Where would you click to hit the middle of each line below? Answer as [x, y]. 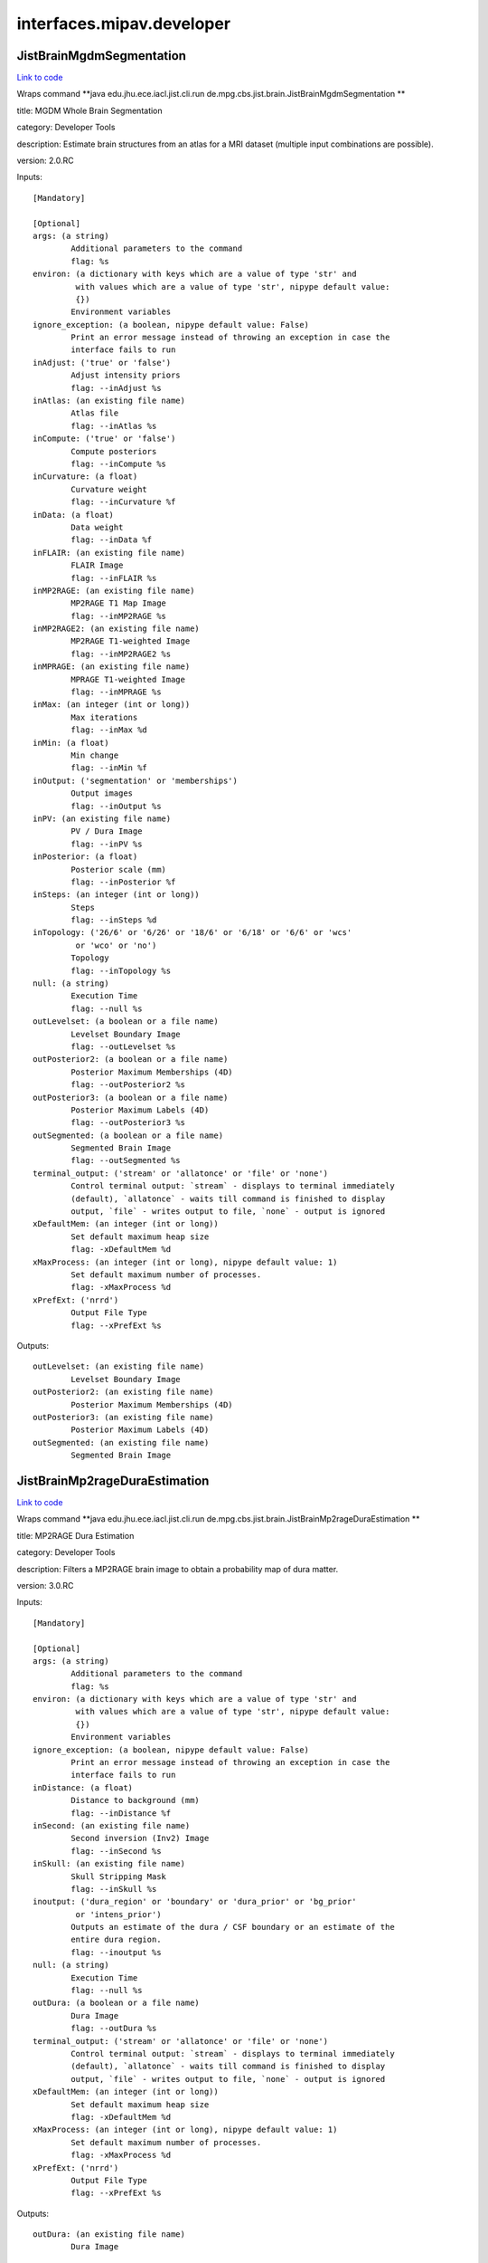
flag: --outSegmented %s [126, 1160]
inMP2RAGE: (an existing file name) [114, 590]
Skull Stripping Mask [119, 1876]
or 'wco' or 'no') [116, 945]
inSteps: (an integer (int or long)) [117, 895]
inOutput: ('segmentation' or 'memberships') [136, 780]
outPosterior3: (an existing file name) [123, 1417]
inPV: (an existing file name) [102, 818]
